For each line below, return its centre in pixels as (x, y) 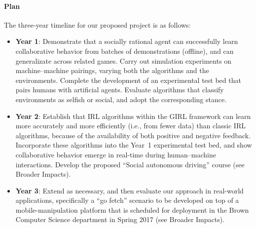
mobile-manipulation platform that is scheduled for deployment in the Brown (132, 209)
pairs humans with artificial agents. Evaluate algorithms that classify (120, 90)
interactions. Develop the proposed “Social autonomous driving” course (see (130, 164)
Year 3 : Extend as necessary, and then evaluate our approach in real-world (129, 190)
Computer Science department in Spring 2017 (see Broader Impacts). (120, 219)
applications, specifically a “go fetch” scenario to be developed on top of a (127, 200)
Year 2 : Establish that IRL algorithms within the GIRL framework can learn (133, 116)
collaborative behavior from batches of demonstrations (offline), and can (125, 51)
